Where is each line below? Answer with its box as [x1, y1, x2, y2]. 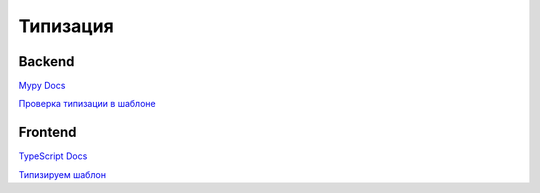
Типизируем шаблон [18, 168, 107, 180]
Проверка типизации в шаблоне [18, 98, 156, 110]
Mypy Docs [18, 80, 66, 92]
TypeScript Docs [18, 150, 88, 162]
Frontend [18, 124, 77, 141]
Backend [18, 53, 75, 70]
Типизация [18, 15, 114, 37]
